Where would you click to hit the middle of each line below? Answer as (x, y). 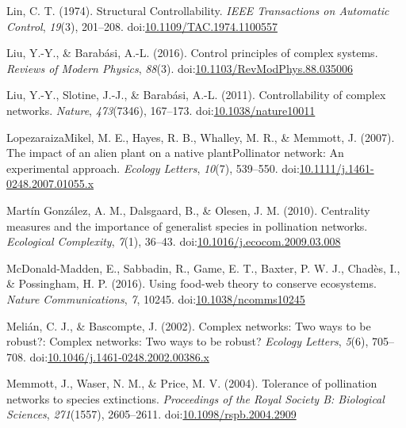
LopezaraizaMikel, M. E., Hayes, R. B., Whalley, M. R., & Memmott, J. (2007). (201, 137)
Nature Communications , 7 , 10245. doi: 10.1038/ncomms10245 (156, 298)
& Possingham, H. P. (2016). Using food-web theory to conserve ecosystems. (192, 283)
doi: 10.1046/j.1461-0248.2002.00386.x (119, 356)
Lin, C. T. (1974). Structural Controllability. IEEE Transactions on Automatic (198, 10)
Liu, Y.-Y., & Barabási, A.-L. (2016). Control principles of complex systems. (192, 53)
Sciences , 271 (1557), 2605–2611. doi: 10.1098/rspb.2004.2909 (151, 414)
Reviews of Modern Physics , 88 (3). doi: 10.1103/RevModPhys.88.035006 (180, 68)
